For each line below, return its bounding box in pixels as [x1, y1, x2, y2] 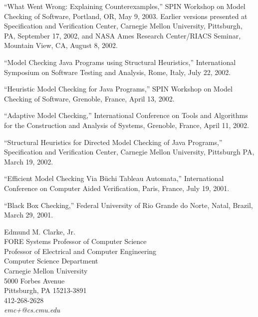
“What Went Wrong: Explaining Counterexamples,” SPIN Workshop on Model [4, 1, 246, 11]
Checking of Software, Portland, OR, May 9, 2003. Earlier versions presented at [4, 10, 248, 21]
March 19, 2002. [4, 156, 53, 166]
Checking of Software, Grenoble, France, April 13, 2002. [4, 93, 175, 103]
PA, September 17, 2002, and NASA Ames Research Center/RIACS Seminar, [4, 30, 241, 40]
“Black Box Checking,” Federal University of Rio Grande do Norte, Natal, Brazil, [4, 199, 253, 210]
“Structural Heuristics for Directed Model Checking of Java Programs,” [4, 136, 223, 147]
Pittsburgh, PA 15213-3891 [4, 285, 87, 295]
